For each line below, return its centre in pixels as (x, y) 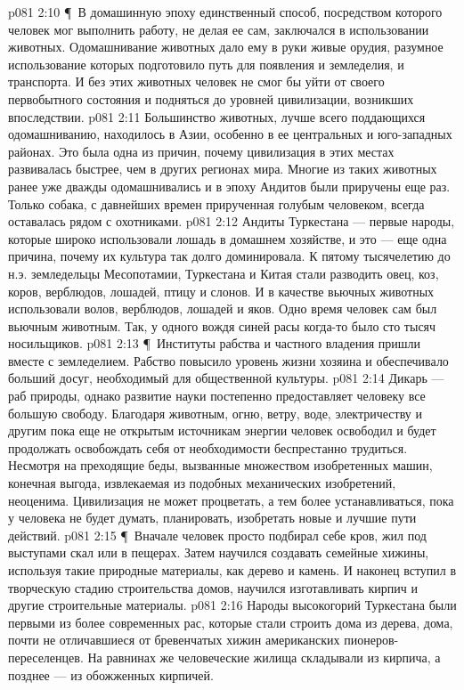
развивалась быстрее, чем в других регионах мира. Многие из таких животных (223, 169)
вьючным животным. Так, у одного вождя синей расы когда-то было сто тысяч (222, 325)
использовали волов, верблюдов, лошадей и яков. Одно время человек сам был (223, 308)
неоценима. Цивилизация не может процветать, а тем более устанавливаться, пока (231, 500)
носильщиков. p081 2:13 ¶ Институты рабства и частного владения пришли (215, 343)
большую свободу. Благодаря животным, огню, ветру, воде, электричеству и (215, 413)
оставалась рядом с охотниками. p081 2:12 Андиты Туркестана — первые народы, (232, 221)
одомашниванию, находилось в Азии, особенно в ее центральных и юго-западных (230, 134)
